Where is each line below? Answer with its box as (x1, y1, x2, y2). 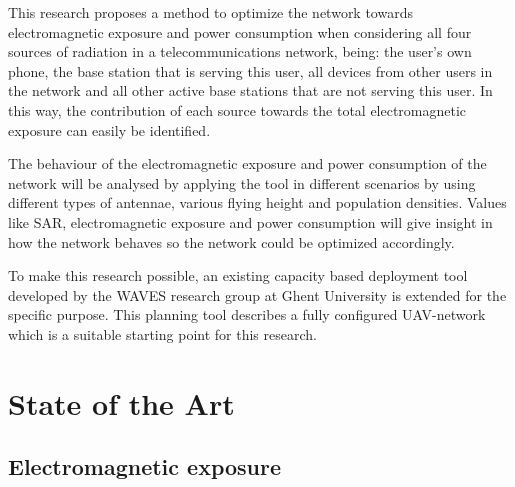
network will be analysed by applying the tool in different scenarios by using (8, 172, 476, 193)
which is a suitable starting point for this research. (8, 323, 317, 344)
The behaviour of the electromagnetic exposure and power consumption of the (8, 153, 487, 174)
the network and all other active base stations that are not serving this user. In (8, 80, 493, 101)
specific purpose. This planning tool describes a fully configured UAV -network (8, 304, 486, 325)
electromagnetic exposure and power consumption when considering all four (8, 21, 472, 42)
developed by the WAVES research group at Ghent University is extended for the (8, 284, 507, 305)
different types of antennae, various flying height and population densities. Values (8, 192, 507, 213)
